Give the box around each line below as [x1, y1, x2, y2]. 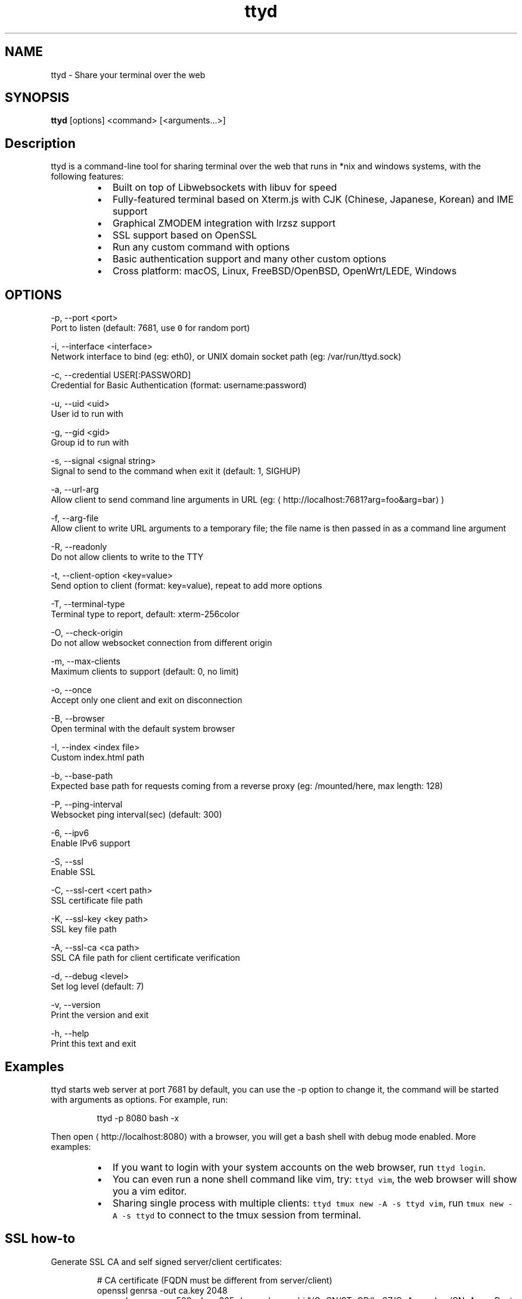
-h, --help [51, 1028, 89, 1039]
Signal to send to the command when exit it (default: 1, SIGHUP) [51, 466, 301, 477]
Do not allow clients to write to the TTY [51, 552, 204, 562]
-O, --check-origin [51, 627, 123, 638]
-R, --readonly [51, 542, 107, 552]
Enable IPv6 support [51, 838, 130, 849]
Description [5, 135, 76, 151]
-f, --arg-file [51, 513, 99, 524]
